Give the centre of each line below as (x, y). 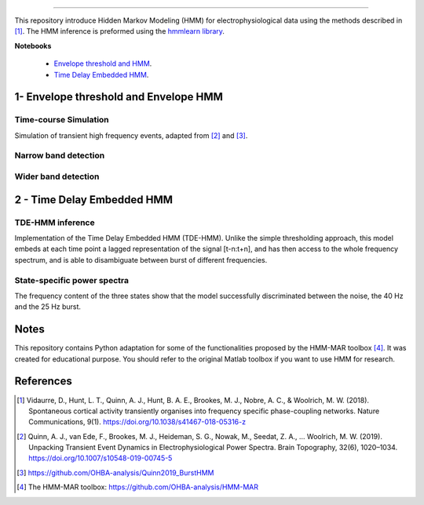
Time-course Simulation (62, 120)
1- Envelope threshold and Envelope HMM (119, 97)
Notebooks (33, 45)
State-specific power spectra (72, 280)
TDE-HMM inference (55, 222)
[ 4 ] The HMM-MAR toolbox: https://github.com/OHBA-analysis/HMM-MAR (138, 487)
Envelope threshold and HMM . (103, 64)
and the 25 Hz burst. (48, 307)
